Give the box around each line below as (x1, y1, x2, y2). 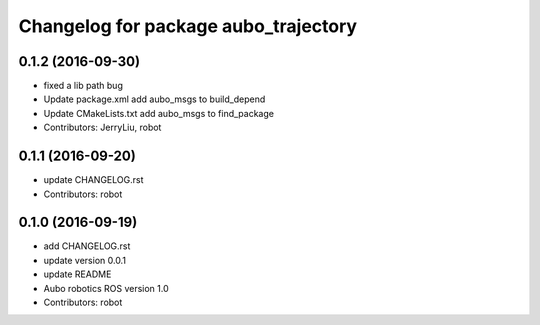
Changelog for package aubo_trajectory (18, 15, 358, 37)
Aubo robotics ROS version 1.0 (43, 282, 169, 294)
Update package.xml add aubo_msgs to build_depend (43, 93, 266, 105)
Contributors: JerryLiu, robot (43, 121, 162, 134)
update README (43, 268, 112, 280)
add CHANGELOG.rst (43, 240, 131, 252)
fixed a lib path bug (43, 80, 124, 92)
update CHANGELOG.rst (43, 174, 144, 186)
